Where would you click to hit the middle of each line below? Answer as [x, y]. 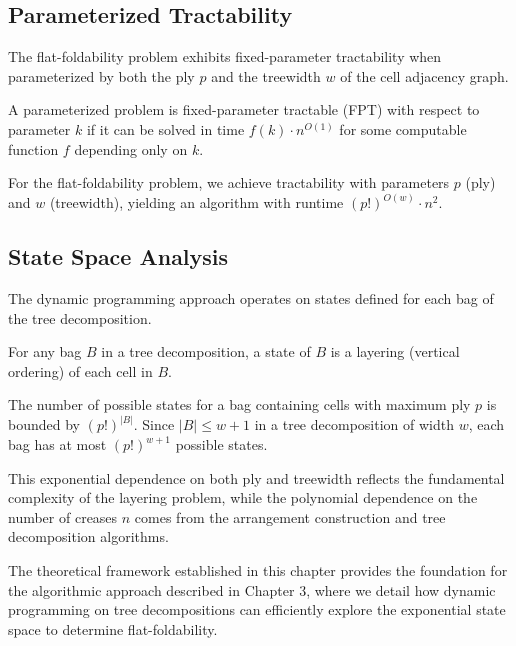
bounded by [44, 424]
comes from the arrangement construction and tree [290, 516]
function [33, 148]
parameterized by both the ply [101, 75]
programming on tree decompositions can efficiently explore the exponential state [257, 609]
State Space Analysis [118, 256]
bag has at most [57, 444]
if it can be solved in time [165, 128]
